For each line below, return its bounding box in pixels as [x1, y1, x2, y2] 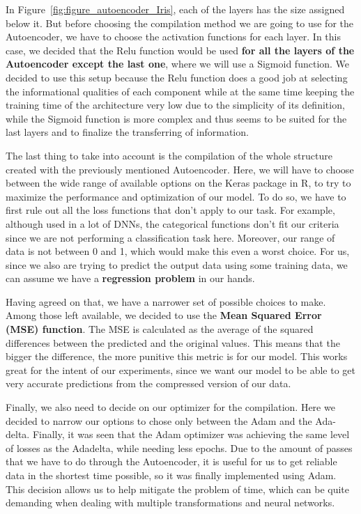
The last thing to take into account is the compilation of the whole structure [6, 148, 332, 162]
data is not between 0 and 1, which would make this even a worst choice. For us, [6, 244, 350, 258]
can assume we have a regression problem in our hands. [6, 271, 255, 286]
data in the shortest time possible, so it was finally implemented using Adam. [6, 468, 337, 482]
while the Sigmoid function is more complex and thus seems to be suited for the [6, 111, 347, 125]
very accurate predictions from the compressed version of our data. [6, 376, 291, 391]
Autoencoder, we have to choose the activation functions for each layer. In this [6, 29, 341, 44]
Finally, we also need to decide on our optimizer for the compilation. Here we [6, 400, 335, 414]
